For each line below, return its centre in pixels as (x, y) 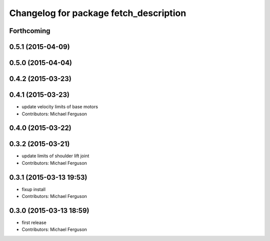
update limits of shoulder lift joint (55, 156)
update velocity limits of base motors (60, 107)
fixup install (34, 189)
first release (34, 222)
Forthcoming (30, 31)
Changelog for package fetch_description (98, 13)
